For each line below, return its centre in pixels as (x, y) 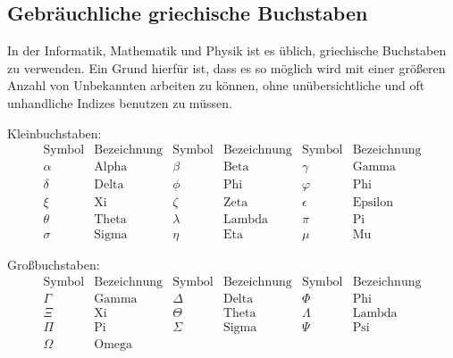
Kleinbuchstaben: (55, 133)
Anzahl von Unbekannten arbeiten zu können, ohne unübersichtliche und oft (216, 85)
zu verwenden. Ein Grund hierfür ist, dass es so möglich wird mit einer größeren (226, 67)
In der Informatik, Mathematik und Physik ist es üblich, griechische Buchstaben (227, 50)
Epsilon (373, 203)
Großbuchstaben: (54, 265)
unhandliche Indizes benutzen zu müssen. (120, 102)
